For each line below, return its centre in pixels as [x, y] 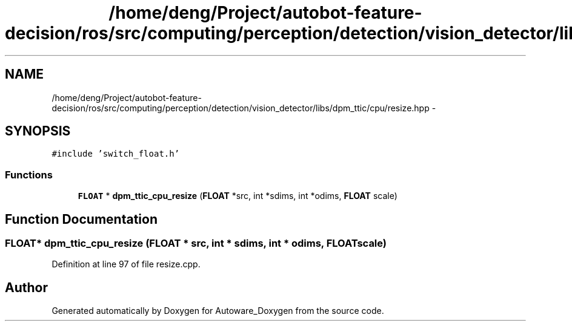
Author [26, 287]
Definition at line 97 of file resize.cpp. [126, 264]
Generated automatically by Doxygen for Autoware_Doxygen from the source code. [218, 311]
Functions [29, 174]
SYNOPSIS [38, 131]
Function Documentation [81, 219]
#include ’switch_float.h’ [116, 154]
